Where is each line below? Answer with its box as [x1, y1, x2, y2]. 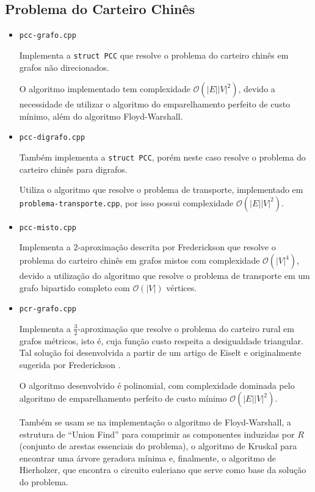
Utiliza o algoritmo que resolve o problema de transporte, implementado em [19, 183, 303, 196]
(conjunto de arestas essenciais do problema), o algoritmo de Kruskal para [19, 440, 297, 452]
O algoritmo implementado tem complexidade [19, 82, 190, 95]
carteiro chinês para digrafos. [19, 162, 128, 175]
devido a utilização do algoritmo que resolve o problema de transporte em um [19, 269, 310, 282]
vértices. [166, 281, 197, 294]
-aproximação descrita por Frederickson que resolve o [78, 241, 276, 253]
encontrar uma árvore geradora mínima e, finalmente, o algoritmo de [19, 451, 277, 464]
